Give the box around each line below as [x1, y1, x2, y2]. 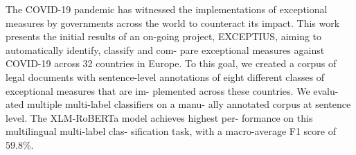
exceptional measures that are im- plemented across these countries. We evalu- [6, 83, 339, 98]
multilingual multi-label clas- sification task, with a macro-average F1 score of [6, 124, 336, 138]
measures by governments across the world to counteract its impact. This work [6, 15, 340, 30]
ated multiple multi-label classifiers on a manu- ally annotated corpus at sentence [6, 97, 351, 111]
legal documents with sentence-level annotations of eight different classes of [6, 69, 325, 84]
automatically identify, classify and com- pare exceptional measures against [6, 42, 325, 57]
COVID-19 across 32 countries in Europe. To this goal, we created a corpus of [6, 56, 337, 71]
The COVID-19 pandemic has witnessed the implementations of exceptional [6, 2, 328, 16]
